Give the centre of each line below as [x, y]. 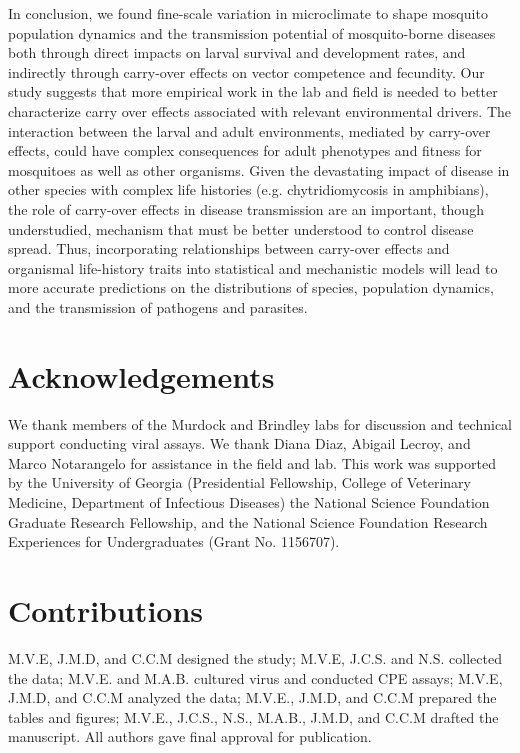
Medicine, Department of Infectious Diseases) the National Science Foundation [249, 502]
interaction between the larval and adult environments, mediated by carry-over [249, 130]
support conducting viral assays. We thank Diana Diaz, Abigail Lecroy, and [239, 443]
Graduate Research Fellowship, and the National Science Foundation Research [248, 521]
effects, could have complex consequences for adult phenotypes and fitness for [245, 150]
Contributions [106, 609]
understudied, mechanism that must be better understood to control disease [241, 228]
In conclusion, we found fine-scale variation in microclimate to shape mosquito [248, 13]
